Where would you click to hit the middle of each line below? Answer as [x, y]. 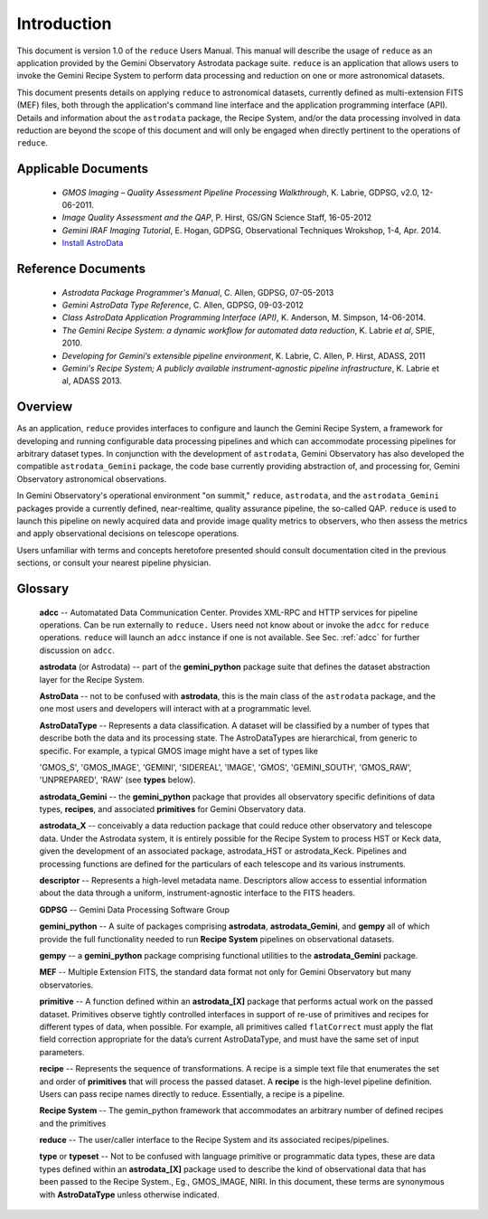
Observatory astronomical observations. [92, 478]
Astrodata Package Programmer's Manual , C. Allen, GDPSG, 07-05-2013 [198, 292]
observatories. [66, 985]
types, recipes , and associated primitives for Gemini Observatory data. [173, 809]
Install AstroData [93, 243]
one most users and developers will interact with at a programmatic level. [175, 709]
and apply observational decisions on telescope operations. [128, 534]
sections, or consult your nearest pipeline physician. [114, 563]
